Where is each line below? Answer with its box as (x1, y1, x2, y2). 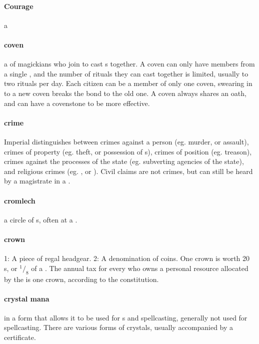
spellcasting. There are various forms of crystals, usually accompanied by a (4, 322, 233, 332)
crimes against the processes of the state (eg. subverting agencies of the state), (4, 156, 244, 166)
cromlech (4, 195, 35, 205)
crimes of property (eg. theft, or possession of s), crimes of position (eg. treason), (4, 146, 252, 156)
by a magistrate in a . (4, 175, 70, 186)
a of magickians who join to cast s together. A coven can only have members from (4, 58, 255, 69)
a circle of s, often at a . (4, 214, 77, 224)
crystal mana (4, 293, 49, 303)
